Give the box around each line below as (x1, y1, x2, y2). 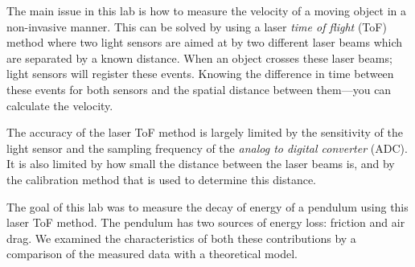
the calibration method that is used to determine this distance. (6, 170, 316, 187)
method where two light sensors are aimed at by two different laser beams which (6, 34, 403, 51)
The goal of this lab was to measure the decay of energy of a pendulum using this (6, 198, 409, 215)
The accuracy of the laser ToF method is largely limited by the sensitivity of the (6, 124, 403, 141)
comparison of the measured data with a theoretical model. (6, 245, 298, 262)
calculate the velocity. (6, 97, 113, 113)
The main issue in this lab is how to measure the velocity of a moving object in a (6, 2, 406, 18)
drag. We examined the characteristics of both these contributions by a (6, 229, 356, 246)
